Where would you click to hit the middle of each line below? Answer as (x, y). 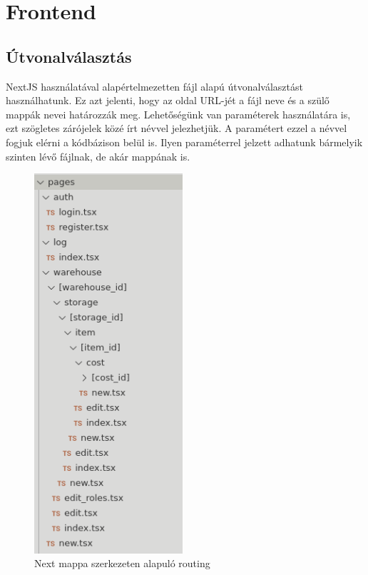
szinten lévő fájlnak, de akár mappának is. (98, 156)
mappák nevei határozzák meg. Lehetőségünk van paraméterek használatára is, (178, 114)
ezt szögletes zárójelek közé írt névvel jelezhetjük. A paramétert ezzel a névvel (177, 128)
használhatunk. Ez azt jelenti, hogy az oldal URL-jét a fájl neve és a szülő (168, 100)
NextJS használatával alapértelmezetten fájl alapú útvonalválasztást (154, 86)
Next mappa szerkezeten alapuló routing (122, 563)
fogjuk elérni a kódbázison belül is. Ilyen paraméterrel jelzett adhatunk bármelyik (184, 142)
